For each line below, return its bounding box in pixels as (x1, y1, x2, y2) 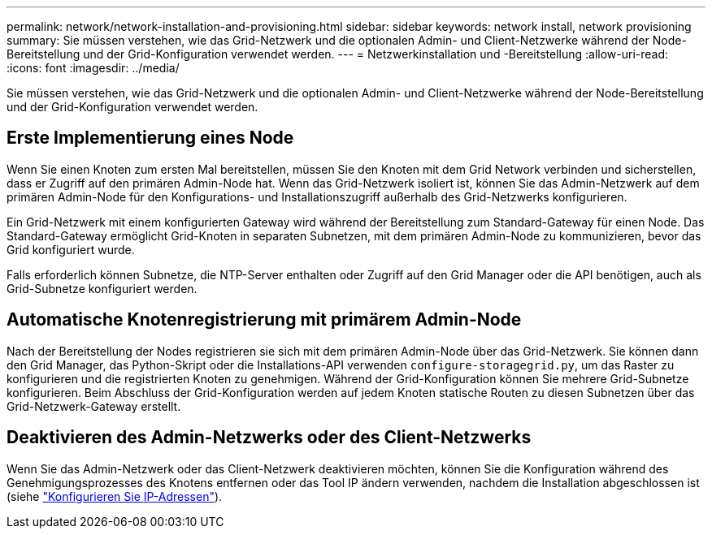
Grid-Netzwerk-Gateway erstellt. (7, 399, 181, 413)
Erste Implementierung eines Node (7, 127, 294, 149)
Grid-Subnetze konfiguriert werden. (7, 281, 198, 296)
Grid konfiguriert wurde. (7, 242, 135, 257)
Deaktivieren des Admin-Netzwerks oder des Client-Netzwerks (7, 427, 532, 448)
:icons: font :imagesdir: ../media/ (7, 61, 180, 75)
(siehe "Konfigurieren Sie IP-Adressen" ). (7, 489, 223, 503)
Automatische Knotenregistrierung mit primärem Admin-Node (7, 309, 522, 330)
